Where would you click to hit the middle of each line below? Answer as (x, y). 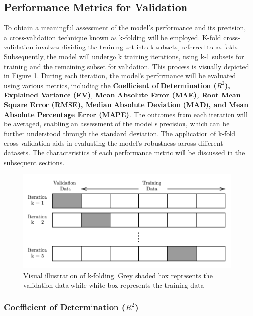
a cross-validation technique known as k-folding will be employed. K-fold (113, 37)
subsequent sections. (34, 162)
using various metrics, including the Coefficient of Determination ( (110, 85)
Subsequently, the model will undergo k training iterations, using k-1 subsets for (124, 56)
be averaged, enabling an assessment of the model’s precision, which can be (117, 124)
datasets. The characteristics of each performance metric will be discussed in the (125, 152)
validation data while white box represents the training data (114, 285)
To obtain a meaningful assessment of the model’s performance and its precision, (125, 28)
